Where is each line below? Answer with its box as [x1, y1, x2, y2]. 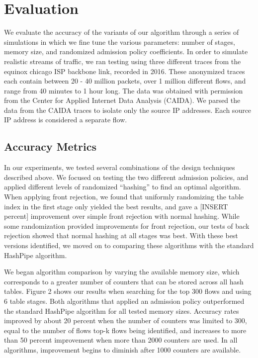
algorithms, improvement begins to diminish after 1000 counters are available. [4, 344, 241, 355]
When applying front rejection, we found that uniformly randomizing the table [4, 191, 244, 202]
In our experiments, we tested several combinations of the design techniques [4, 162, 235, 173]
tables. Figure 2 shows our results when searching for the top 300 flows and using [4, 286, 252, 296]
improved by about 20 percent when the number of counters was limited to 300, [4, 315, 247, 326]
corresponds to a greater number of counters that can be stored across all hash [4, 276, 244, 286]
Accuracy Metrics [4, 139, 96, 154]
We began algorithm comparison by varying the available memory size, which [4, 267, 240, 277]
